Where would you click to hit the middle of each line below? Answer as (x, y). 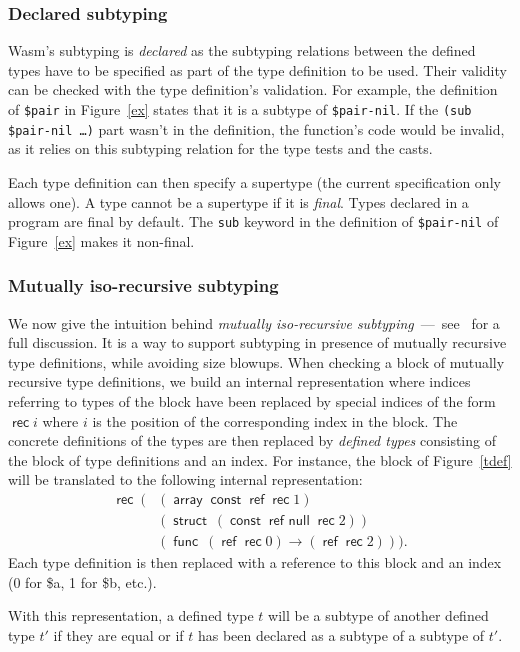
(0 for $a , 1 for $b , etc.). (82, 581)
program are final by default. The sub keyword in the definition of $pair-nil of (253, 221)
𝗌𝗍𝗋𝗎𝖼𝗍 (190, 520)
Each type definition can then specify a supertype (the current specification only (254, 181)
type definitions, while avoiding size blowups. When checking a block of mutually (256, 361)
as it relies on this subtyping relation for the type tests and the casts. (220, 148)
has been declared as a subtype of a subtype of (341, 634)
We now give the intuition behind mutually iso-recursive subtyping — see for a (254, 322)
